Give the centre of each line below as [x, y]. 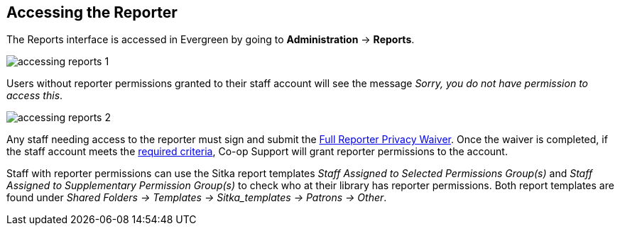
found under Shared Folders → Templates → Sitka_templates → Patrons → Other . [197, 198]
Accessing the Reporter [92, 12]
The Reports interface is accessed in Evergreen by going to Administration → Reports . [211, 40]
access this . [35, 96]
